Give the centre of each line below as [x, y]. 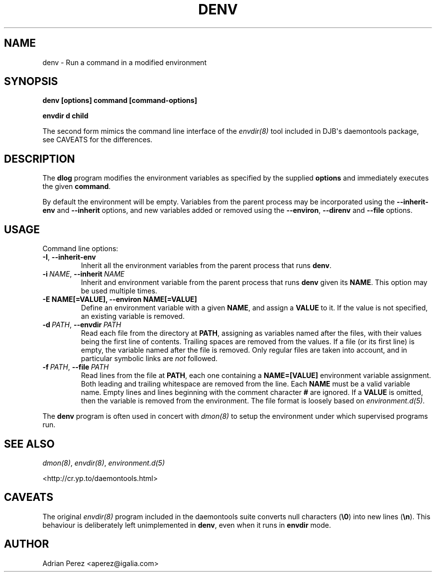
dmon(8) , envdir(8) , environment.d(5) [104, 463]
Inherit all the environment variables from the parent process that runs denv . [206, 266]
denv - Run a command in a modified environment [124, 62]
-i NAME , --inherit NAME [84, 274]
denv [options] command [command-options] [120, 100]
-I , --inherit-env [69, 257]
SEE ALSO [29, 444]
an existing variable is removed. [133, 316]
